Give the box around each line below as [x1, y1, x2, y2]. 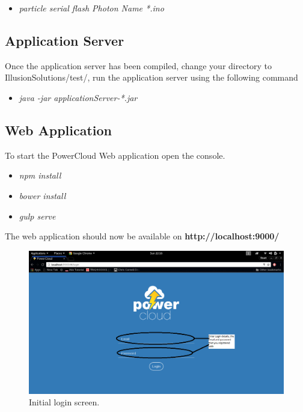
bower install [19, 189, 66, 201]
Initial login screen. [29, 396, 100, 408]
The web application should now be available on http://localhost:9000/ [5, 230, 280, 242]
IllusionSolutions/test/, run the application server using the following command [5, 71, 298, 84]
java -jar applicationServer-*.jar [19, 91, 138, 103]
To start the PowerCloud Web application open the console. [5, 149, 225, 161]
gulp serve [19, 209, 56, 222]
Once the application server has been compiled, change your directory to [5, 59, 272, 72]
